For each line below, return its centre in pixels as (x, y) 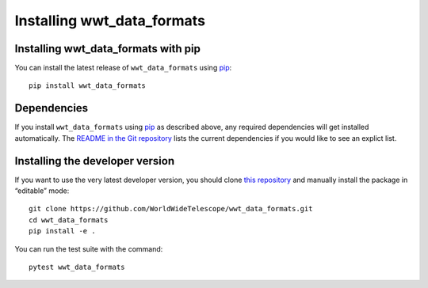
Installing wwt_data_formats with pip (108, 49)
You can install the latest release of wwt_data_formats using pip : (123, 68)
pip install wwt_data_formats (88, 86)
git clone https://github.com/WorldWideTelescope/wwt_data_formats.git (171, 209)
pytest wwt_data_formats (77, 267)
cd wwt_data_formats (69, 220)
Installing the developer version (95, 161)
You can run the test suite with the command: (89, 248)
